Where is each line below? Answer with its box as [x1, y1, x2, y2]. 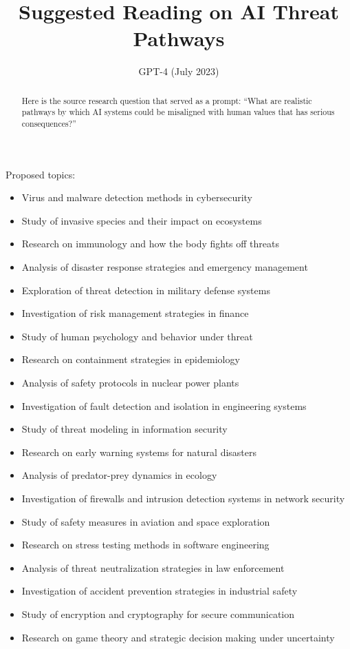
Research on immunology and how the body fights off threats [21, 236, 280, 251]
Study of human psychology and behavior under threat [21, 329, 253, 343]
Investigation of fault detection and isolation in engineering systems [21, 398, 307, 413]
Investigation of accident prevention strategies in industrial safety [21, 584, 298, 598]
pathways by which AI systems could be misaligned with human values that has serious [21, 106, 335, 118]
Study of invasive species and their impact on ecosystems [21, 213, 262, 227]
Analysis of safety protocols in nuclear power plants [21, 375, 239, 390]
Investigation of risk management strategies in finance [21, 306, 249, 320]
